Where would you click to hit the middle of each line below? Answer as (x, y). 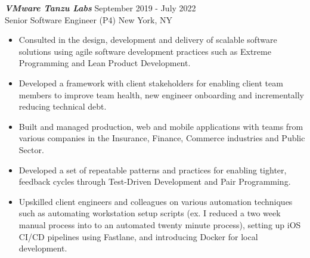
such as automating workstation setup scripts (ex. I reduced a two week (150, 213)
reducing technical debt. (63, 106)
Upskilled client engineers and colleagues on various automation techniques (156, 201)
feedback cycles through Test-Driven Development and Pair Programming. (155, 181)
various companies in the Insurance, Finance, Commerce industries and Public (162, 138)
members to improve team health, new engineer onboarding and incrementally (162, 94)
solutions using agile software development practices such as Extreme (145, 51)
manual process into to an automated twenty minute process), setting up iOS (160, 224)
